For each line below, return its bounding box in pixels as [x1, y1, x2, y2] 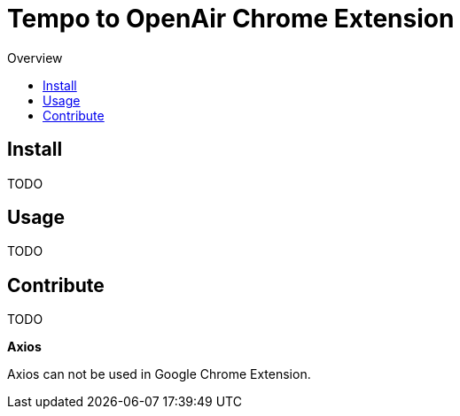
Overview [7, 50, 63, 65]
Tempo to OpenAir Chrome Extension [7, 4, 455, 34]
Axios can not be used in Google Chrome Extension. [7, 366, 311, 382]
